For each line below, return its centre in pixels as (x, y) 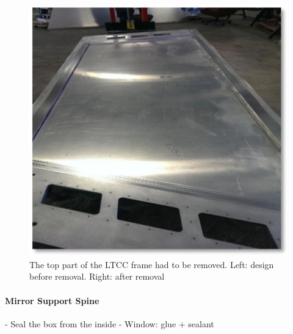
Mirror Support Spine (52, 300)
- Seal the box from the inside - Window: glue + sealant (110, 323)
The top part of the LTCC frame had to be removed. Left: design (152, 264)
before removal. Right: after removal (97, 276)
